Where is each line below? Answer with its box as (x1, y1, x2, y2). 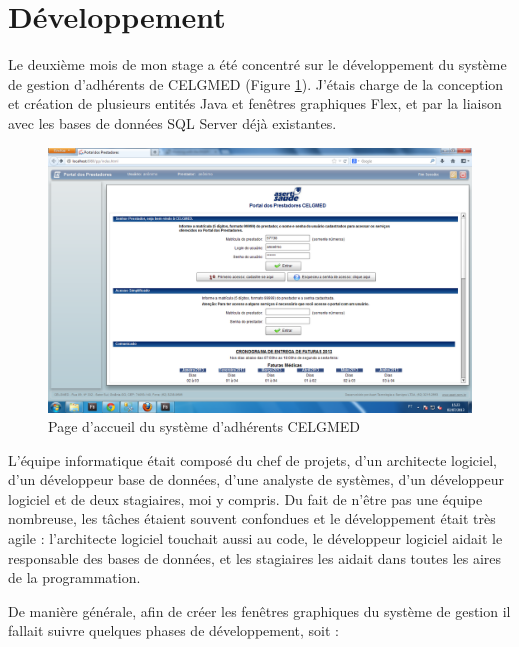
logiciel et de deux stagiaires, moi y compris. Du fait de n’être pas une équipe (8, 488, 483, 509)
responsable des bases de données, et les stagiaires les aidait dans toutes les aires (8, 547, 502, 568)
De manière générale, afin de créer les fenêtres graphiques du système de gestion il (8, 600, 511, 621)
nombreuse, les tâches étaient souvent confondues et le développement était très (8, 508, 496, 529)
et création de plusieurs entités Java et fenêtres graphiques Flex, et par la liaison (8, 93, 502, 114)
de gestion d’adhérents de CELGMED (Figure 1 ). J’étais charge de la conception (8, 73, 504, 94)
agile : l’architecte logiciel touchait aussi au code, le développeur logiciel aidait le (8, 528, 503, 549)
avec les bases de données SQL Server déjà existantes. (8, 112, 337, 133)
